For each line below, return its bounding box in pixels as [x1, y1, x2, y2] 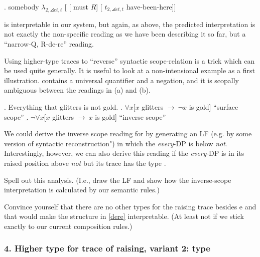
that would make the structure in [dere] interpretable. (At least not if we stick [4, 211, 244, 221]
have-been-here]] [126, 2, 176, 12]
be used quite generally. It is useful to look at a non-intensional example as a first [4, 65, 255, 76]
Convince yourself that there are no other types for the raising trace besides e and [4, 201, 256, 211]
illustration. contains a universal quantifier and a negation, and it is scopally [4, 75, 239, 85]
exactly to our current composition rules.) [4, 220, 133, 231]
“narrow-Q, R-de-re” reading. [4, 38, 94, 49]
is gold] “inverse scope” [95, 111, 166, 122]
